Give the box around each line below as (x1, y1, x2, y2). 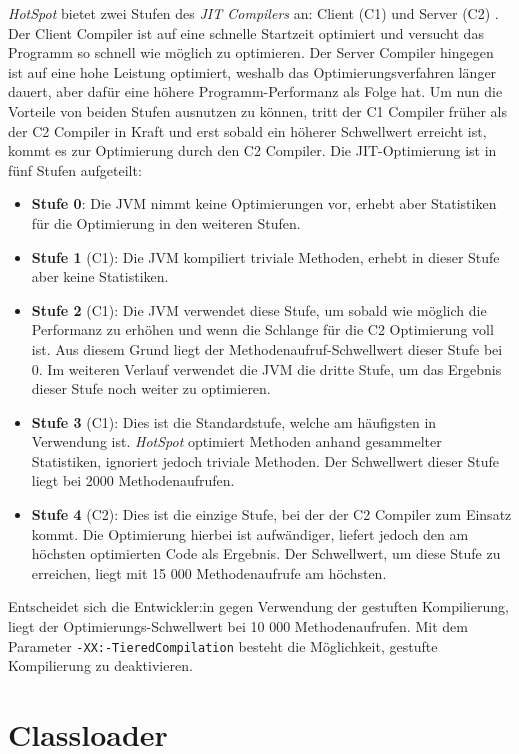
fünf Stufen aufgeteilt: (8, 159, 142, 180)
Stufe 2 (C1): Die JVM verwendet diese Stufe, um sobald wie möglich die (31, 299, 487, 320)
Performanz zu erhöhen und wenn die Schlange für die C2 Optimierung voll (31, 319, 494, 340)
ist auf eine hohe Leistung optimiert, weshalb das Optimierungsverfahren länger (8, 61, 497, 82)
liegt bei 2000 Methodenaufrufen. (31, 470, 235, 491)
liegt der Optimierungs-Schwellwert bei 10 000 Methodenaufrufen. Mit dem (8, 616, 468, 637)
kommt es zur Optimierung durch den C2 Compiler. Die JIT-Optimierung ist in (8, 140, 497, 161)
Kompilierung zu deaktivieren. (8, 655, 193, 676)
